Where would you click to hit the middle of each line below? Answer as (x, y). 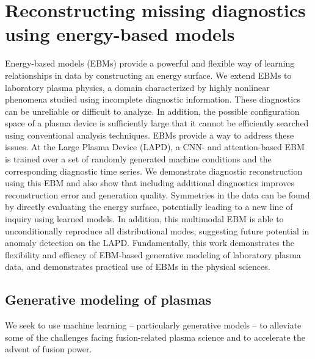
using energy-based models (120, 34)
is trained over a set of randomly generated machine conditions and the (138, 159)
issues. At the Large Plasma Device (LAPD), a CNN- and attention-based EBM (155, 147)
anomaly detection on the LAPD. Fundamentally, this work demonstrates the (150, 243)
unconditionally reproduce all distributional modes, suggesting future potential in (157, 230)
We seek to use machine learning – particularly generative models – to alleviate (153, 325)
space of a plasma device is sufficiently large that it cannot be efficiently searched (157, 123)
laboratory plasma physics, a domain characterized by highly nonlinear (137, 87)
